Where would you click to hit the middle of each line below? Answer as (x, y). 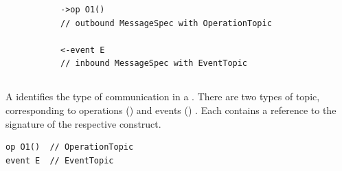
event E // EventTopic (60, 160)
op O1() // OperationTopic (70, 147)
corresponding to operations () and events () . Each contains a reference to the (171, 110)
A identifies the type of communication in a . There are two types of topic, (163, 96)
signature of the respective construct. (83, 123)
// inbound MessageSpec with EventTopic (154, 64)
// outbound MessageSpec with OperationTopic (166, 23)
